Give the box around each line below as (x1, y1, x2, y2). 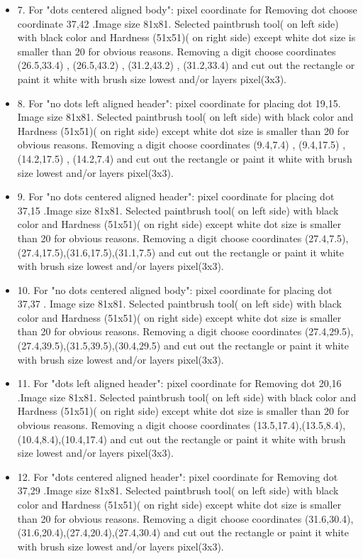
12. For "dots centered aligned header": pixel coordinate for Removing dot (17, 469, 338, 484)
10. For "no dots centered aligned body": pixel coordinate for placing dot (17, 282, 333, 297)
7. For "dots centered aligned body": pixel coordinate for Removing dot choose (17, 2, 357, 16)
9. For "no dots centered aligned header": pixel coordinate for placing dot (17, 189, 335, 204)
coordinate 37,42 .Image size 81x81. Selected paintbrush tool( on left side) (17, 16, 339, 31)
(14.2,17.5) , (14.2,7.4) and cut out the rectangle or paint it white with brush (17, 151, 352, 165)
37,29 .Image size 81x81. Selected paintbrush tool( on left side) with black (17, 483, 339, 498)
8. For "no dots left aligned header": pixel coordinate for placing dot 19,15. (17, 95, 341, 110)
